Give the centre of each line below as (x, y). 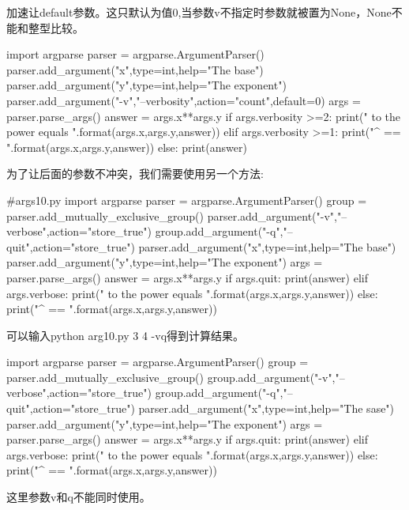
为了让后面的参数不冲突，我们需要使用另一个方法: (135, 174)
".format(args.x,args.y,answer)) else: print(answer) (127, 147)
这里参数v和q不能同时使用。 (79, 497)
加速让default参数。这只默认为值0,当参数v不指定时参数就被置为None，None (199, 12)
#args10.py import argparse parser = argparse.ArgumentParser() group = (187, 200)
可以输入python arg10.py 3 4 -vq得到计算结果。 (126, 335)
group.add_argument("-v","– (276, 377)
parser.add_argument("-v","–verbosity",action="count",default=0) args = (184, 100)
